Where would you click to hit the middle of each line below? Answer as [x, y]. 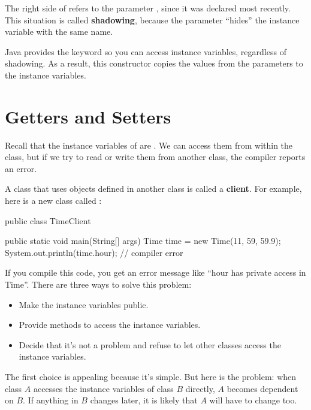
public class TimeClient [48, 220]
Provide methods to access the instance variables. [110, 325]
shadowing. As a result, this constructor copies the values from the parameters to [154, 63]
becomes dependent [262, 388]
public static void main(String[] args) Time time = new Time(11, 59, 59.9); [143, 241]
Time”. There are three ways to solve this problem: [98, 284]
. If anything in [51, 400]
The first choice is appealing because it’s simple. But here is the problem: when [151, 376]
